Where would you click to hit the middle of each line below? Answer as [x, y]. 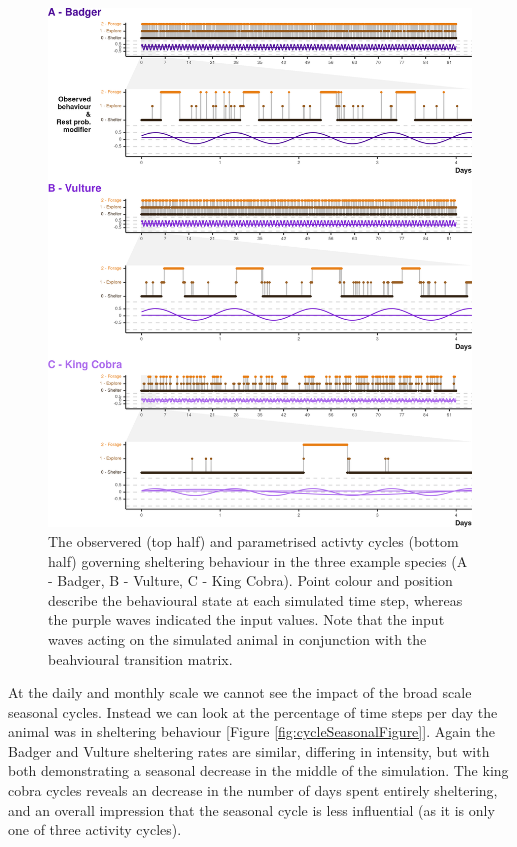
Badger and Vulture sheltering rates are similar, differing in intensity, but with [249, 750]
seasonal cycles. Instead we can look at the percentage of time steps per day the [253, 711]
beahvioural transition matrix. [140, 658]
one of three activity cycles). [95, 829]
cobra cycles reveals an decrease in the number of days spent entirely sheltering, [253, 790]
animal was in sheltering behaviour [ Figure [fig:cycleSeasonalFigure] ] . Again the [251, 731]
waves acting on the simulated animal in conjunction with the [237, 638]
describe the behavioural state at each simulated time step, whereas [255, 599]
